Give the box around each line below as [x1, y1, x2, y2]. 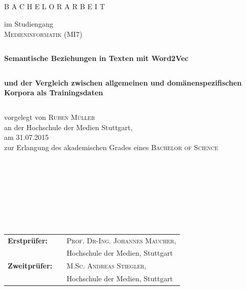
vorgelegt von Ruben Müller [4, 111, 95, 122]
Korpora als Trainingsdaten [4, 87, 104, 98]
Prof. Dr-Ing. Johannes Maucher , [67, 235, 176, 245]
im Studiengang [4, 18, 53, 29]
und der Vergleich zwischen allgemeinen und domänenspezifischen [4, 77, 242, 88]
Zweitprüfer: [8, 260, 53, 271]
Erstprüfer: [8, 235, 48, 245]
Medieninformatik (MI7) [4, 28, 83, 39]
